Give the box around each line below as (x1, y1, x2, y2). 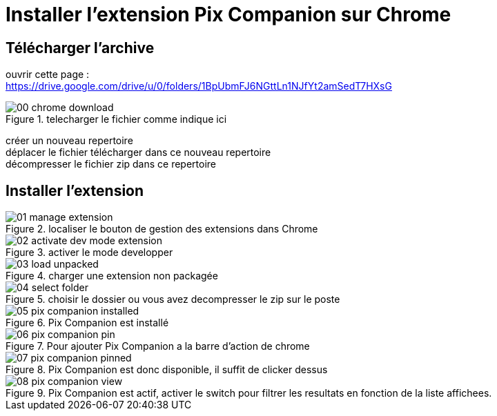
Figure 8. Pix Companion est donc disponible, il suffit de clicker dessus (6, 364, 328, 376)
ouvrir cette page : (6, 68, 90, 81)
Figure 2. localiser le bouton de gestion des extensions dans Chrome (6, 223, 318, 235)
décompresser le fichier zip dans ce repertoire (6, 158, 217, 170)
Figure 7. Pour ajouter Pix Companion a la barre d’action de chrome (6, 340, 310, 353)
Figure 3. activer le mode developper (6, 246, 173, 259)
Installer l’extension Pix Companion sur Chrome (6, 3, 451, 26)
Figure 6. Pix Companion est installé (6, 317, 169, 329)
